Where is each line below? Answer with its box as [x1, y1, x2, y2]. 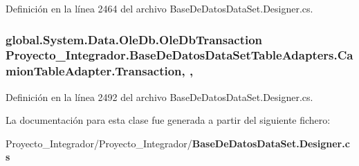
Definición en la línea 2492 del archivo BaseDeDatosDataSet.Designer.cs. [6, 89, 313, 104]
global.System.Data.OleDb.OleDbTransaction [6, 30, 263, 48]
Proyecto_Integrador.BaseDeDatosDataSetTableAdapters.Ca [6, 46, 353, 64]
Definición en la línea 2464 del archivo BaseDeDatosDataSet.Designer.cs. [6, 1, 313, 15]
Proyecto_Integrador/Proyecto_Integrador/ [6, 136, 192, 150]
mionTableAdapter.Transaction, [6, 62, 185, 80]
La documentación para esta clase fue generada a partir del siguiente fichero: [6, 113, 331, 127]
